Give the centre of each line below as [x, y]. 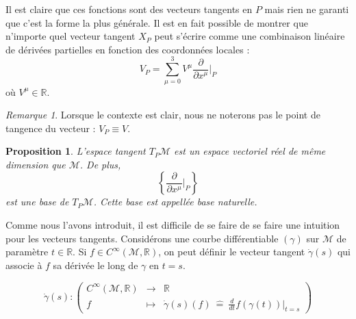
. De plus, [100, 164]
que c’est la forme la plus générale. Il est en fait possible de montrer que [157, 22]
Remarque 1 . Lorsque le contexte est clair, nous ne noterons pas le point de [163, 115]
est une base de [37, 202]
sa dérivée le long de [96, 265]
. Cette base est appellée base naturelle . [175, 202]
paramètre [27, 252]
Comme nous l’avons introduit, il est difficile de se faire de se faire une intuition [173, 225]
